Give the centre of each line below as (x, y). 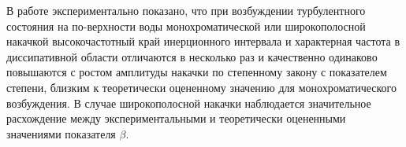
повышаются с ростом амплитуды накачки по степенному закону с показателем (197, 72)
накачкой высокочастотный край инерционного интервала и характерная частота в (203, 41)
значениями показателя (61, 133)
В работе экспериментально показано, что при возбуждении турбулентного (186, 10)
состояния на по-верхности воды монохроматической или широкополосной (186, 26)
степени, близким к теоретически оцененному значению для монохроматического (201, 87)
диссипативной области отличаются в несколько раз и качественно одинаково (192, 56)
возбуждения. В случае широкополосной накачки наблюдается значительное (189, 103)
